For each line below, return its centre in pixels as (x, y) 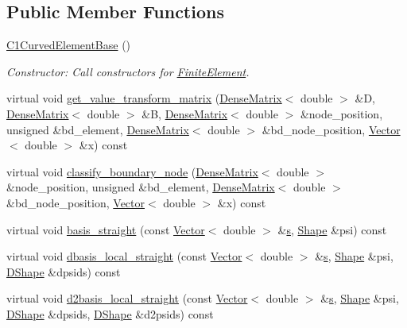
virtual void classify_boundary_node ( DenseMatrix (132, 171)
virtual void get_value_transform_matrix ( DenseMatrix (144, 98)
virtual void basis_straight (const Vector (106, 229)
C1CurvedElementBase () (69, 45)
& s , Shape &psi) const (332, 229)
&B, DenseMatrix (185, 113)
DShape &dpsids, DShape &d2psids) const (110, 313)
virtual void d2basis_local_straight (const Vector (127, 298)
